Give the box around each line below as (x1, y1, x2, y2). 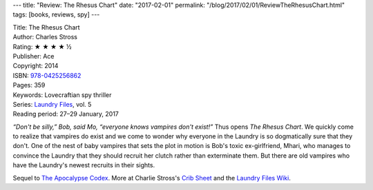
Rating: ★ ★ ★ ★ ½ (12, 42, 72, 51)
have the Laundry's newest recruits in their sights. (12, 161, 155, 169)
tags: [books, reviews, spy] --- (12, 10, 100, 19)
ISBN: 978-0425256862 (12, 71, 82, 79)
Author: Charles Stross (12, 33, 77, 41)
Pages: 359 (12, 81, 46, 89)
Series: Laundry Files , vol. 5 (12, 100, 92, 108)
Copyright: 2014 (12, 62, 59, 70)
